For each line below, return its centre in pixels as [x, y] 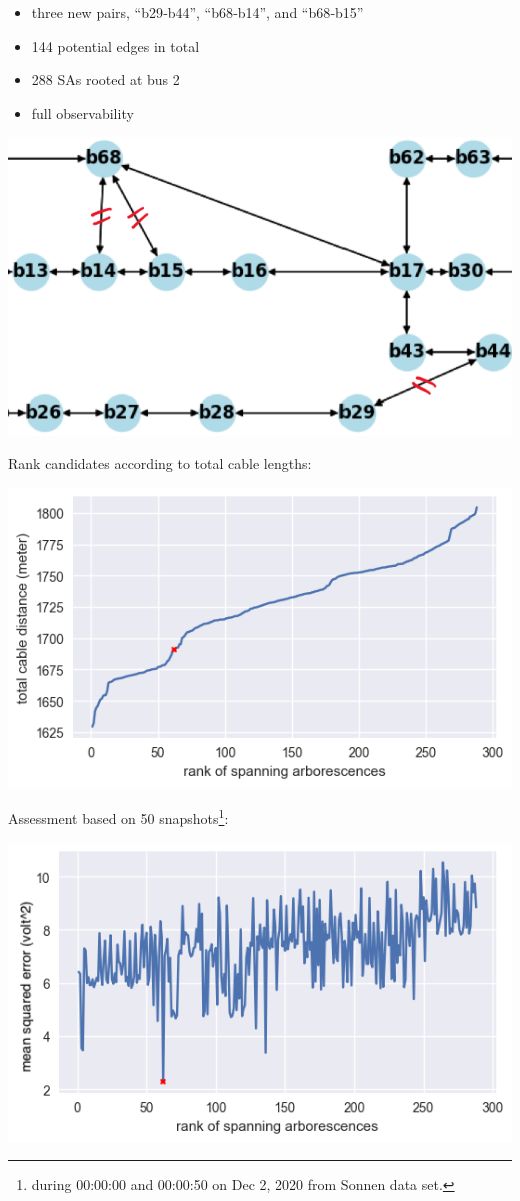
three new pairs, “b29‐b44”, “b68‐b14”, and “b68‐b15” [197, 12]
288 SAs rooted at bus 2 [105, 79]
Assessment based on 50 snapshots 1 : [118, 817]
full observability [82, 112]
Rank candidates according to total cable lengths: [160, 463]
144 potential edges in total [115, 45]
